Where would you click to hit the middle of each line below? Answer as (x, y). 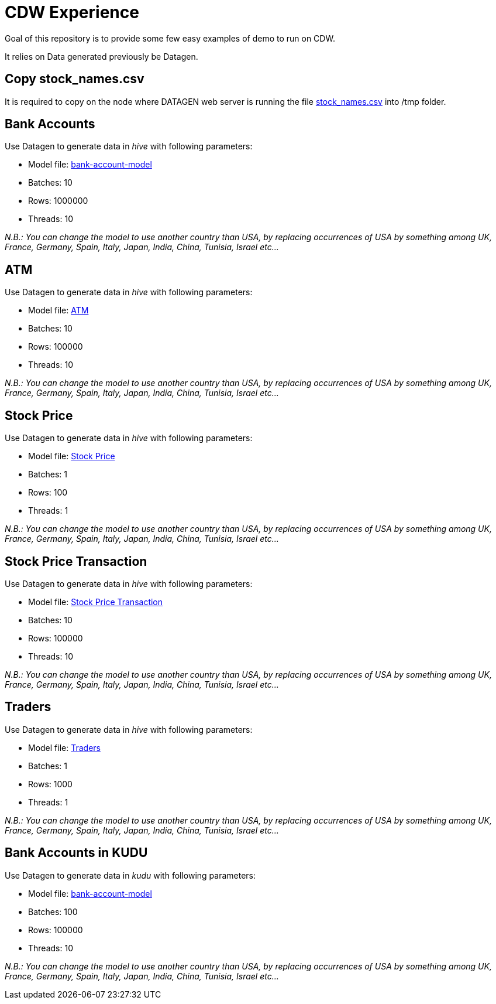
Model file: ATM (58, 310)
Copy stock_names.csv (75, 79)
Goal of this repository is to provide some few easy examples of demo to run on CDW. (170, 38)
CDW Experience (72, 12)
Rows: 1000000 (58, 201)
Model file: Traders (64, 747)
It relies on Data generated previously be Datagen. (101, 56)
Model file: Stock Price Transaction (96, 602)
